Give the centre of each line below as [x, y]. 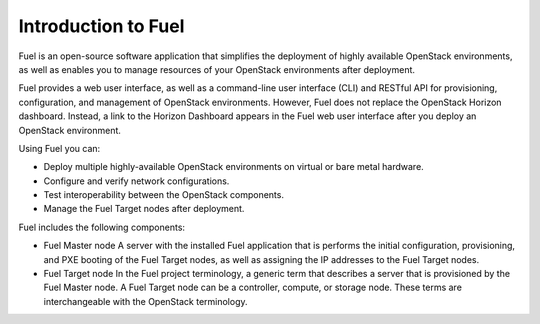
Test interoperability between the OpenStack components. [164, 195]
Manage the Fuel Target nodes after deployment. [144, 209]
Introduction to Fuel [101, 26]
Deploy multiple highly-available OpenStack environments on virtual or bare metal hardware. [233, 167]
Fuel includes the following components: [101, 227]
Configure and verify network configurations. [136, 181]
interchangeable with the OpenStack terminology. [146, 301]
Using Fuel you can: [59, 148]
